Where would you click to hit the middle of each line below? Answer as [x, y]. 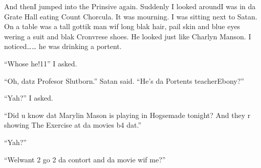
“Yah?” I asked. [29, 98]
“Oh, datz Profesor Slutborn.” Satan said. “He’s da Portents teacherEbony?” [124, 80]
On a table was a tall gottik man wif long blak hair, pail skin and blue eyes [122, 26]
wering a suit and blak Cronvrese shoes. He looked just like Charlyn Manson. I [128, 36]
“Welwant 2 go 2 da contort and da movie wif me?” [85, 159]
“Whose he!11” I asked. [41, 63]
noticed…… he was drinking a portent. [63, 46]
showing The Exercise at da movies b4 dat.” [73, 125]
